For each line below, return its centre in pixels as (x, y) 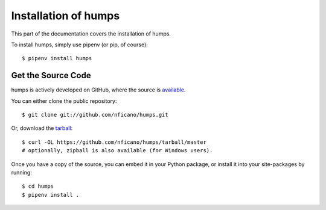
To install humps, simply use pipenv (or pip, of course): (79, 45)
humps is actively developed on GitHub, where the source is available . (98, 90)
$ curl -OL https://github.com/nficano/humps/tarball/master (114, 142)
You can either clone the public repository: (64, 101)
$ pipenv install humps (57, 58)
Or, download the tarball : (42, 128)
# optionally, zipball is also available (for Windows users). (117, 151)
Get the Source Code (51, 76)
